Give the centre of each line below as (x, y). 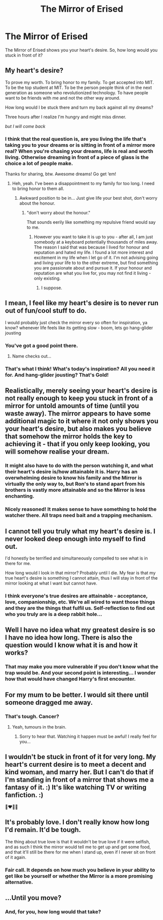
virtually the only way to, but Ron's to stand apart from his (75, 484)
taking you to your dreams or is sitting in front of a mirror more (80, 145)
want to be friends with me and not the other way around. (63, 98)
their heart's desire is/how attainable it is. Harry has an (71, 472)
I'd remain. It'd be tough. (43, 830)
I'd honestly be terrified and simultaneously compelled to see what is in (77, 558)
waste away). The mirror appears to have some (78, 414)
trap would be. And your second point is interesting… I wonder (80, 673)
